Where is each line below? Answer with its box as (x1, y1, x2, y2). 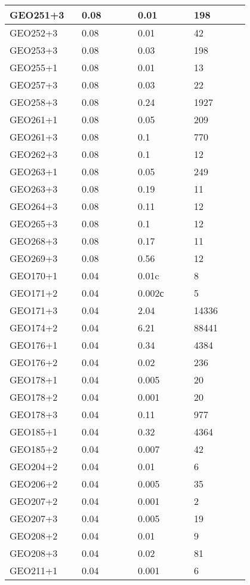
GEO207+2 (10, 494, 58, 508)
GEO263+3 (10, 182, 58, 196)
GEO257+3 (10, 78, 58, 92)
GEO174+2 (10, 321, 58, 334)
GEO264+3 (10, 199, 58, 213)
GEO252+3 (10, 26, 58, 39)
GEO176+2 (10, 355, 58, 369)
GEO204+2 (10, 459, 58, 473)
